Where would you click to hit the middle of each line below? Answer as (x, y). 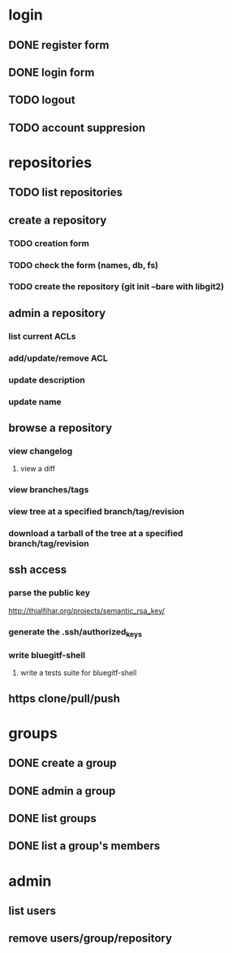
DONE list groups (53, 818)
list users (32, 910)
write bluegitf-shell (47, 655)
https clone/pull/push (64, 698)
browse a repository (60, 428)
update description (47, 379)
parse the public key (49, 593)
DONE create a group (63, 763)
